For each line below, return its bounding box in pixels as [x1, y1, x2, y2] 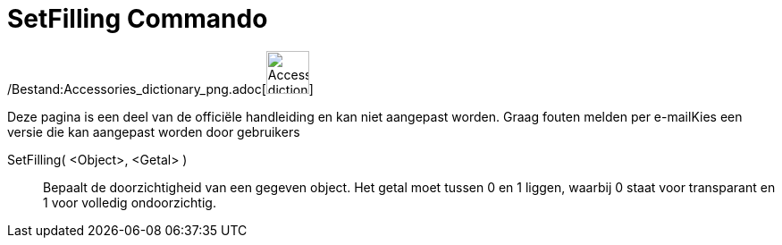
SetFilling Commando [7, 4, 268, 34]
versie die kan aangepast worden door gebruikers [7, 123, 300, 139]
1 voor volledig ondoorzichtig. [43, 194, 216, 210]
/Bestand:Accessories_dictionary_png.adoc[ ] [7, 80, 314, 97]
